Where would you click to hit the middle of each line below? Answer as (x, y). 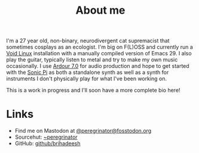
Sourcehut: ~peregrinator (46, 137)
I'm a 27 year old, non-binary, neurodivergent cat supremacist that (88, 41)
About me (100, 10)
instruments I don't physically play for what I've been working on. (87, 79)
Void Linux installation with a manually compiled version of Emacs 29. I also (99, 54)
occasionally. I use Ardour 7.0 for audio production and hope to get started (98, 66)
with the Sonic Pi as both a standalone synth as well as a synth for (88, 73)
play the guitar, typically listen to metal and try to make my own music (92, 60)
